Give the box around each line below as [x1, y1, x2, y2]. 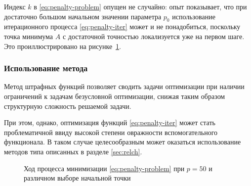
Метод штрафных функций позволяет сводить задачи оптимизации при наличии [4, 81, 245, 92]
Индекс [4, 1, 26, 11]
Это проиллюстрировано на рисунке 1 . [4, 41, 121, 51]
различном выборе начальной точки [24, 173, 131, 183]
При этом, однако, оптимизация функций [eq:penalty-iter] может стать [4, 117, 215, 128]
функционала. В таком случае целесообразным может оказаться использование [4, 137, 241, 147]
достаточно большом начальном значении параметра [4, 11, 162, 21]
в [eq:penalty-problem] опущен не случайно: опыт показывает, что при [34, 1, 247, 11]
